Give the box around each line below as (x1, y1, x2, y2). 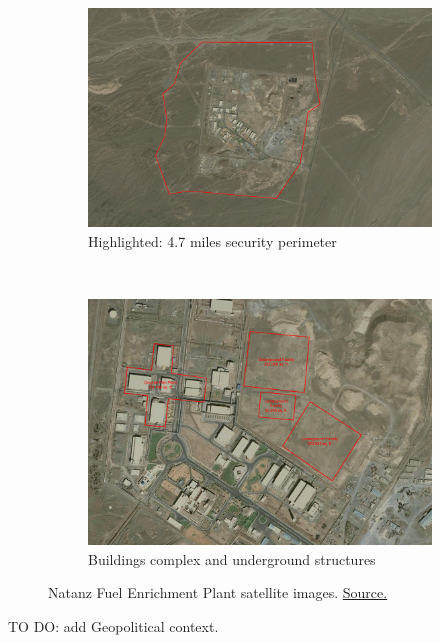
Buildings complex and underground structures (88, 548, 376, 569)
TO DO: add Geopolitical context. (8, 615, 219, 636)
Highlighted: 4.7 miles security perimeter (88, 230, 337, 251)
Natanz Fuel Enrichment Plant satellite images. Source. (48, 582, 388, 603)
